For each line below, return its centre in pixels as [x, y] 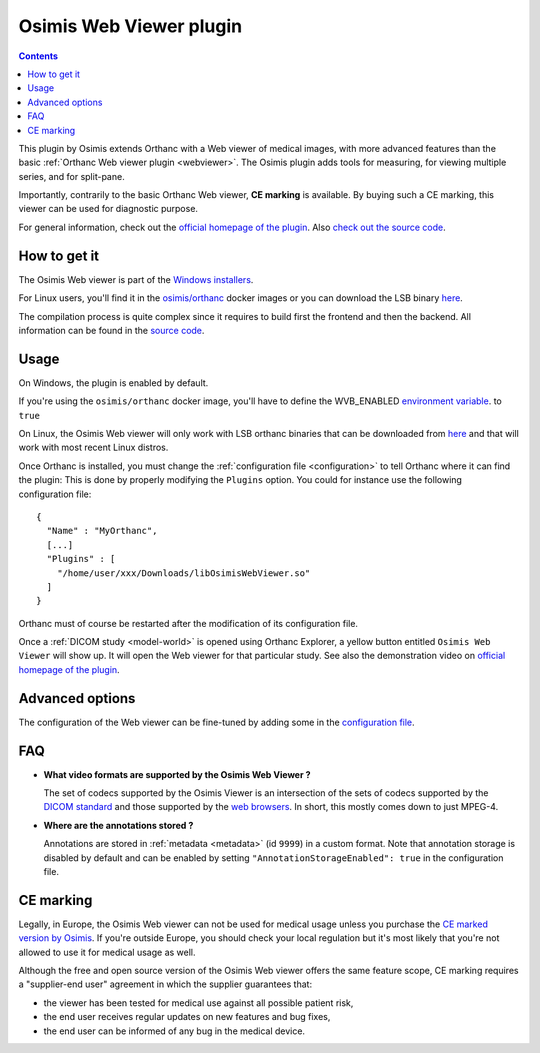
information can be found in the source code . [111, 330]
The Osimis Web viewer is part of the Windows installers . [136, 279]
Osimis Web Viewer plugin [130, 26]
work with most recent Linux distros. [93, 447]
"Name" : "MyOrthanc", [102, 531]
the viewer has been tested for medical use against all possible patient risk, [198, 1002]
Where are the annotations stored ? [118, 825]
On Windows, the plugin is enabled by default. [113, 382]
